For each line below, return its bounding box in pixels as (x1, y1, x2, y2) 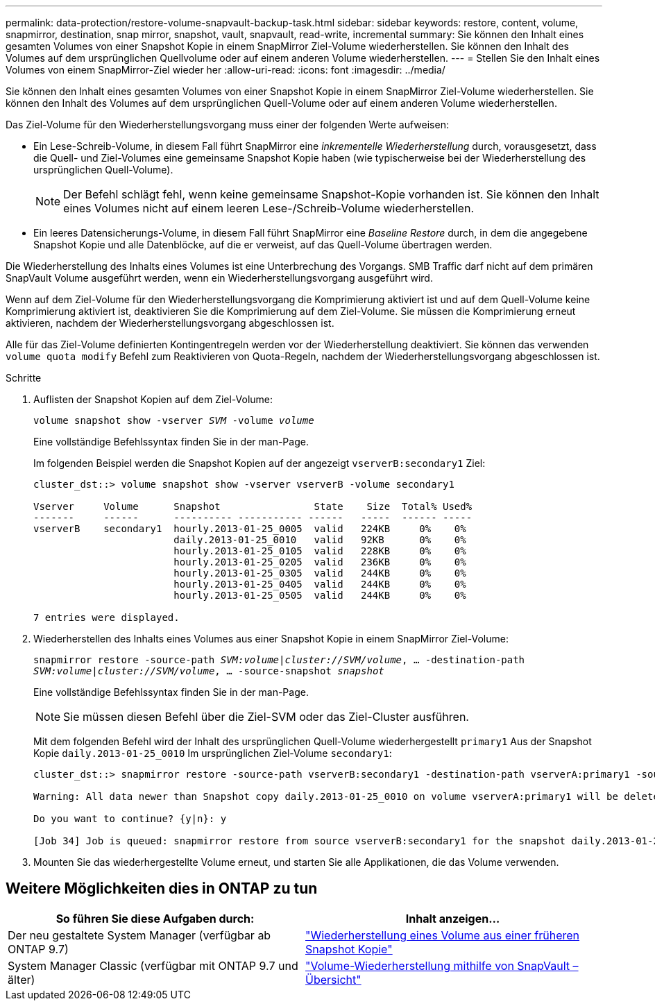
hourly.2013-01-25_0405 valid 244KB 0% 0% (173, 579, 466, 590)
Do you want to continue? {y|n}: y (33, 813, 227, 824)
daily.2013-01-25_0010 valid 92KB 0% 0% (173, 534, 466, 545)
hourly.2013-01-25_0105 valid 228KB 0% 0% (173, 545, 466, 556)
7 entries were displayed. (33, 612, 180, 623)
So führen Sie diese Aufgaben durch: (56, 911, 255, 926)
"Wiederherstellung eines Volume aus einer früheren (305, 928, 580, 942)
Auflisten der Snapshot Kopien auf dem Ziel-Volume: (33, 393, 273, 405)
